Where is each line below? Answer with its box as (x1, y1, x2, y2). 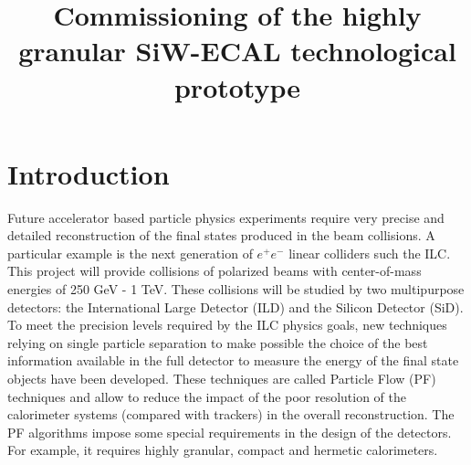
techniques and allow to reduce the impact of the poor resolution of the (7, 386, 407, 406)
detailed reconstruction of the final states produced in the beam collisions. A (7, 226, 435, 245)
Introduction (7, 154, 170, 192)
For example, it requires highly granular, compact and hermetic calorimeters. (7, 440, 438, 460)
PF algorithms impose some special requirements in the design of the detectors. (7, 422, 452, 441)
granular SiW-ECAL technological (18, 32, 456, 69)
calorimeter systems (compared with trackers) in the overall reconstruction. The (7, 405, 455, 424)
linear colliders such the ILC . (288, 243, 451, 262)
